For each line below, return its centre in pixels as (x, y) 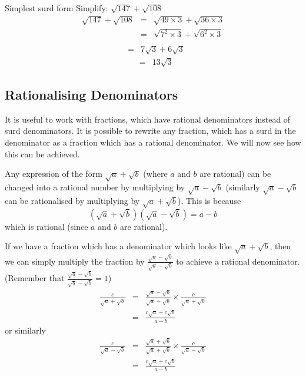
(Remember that (35, 278)
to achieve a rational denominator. (238, 261)
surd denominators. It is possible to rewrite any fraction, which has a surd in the (150, 131)
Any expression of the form (54, 174)
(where (155, 174)
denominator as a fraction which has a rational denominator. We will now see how (153, 142)
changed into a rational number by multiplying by (95, 187)
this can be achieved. (42, 154)
